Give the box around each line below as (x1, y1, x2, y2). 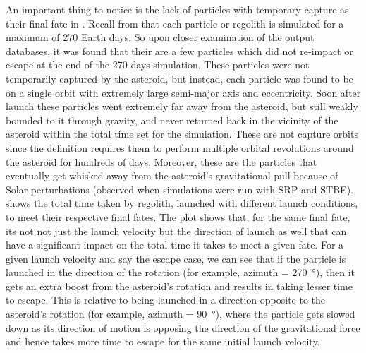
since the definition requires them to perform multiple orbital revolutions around (6, 140, 354, 155)
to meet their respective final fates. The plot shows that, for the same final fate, (6, 209, 350, 224)
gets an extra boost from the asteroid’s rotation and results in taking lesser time (6, 278, 353, 293)
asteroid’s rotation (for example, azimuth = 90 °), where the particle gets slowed (6, 306, 355, 321)
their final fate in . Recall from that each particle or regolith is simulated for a (6, 16, 344, 30)
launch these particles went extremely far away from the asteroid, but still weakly (6, 99, 358, 114)
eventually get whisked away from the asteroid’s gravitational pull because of (6, 168, 338, 183)
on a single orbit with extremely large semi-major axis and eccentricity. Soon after (6, 85, 361, 100)
